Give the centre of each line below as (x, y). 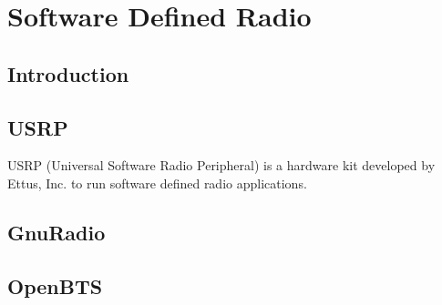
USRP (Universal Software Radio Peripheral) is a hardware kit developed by (221, 165)
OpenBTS (55, 285)
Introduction (68, 73)
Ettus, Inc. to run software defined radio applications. (157, 183)
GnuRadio (57, 232)
